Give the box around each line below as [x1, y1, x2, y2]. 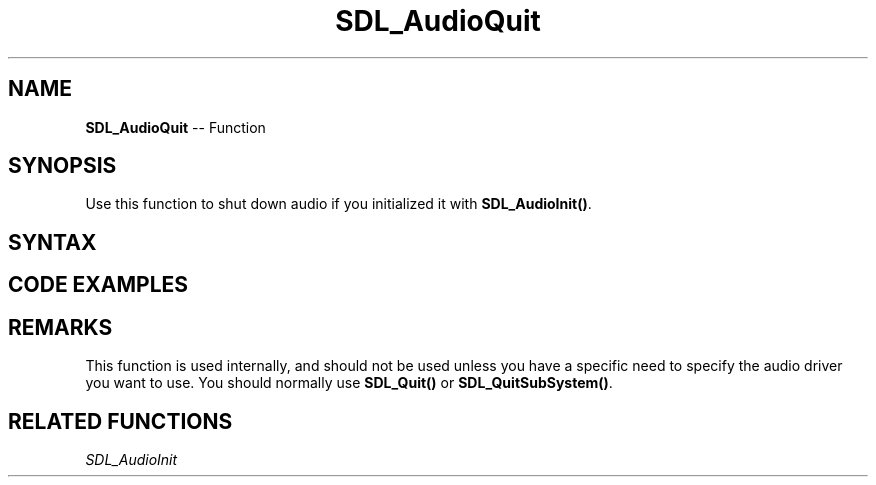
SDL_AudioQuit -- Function [85, 118, 266, 136]
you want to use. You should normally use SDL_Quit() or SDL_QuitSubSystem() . [85, 374, 613, 392]
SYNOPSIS [8, 153, 117, 179]
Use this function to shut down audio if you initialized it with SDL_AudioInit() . [85, 195, 592, 213]
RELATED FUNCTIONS [8, 408, 233, 434]
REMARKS [8, 314, 113, 340]
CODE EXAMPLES [8, 272, 189, 298]
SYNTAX [8, 229, 97, 255]
